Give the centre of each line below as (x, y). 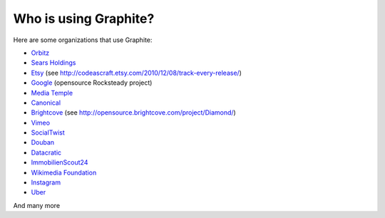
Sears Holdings (53, 63)
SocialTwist (48, 133)
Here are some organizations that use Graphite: (83, 40)
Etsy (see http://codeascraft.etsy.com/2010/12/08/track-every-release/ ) (137, 73)
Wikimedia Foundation (64, 172)
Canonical (46, 103)
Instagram (46, 182)
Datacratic (46, 152)
